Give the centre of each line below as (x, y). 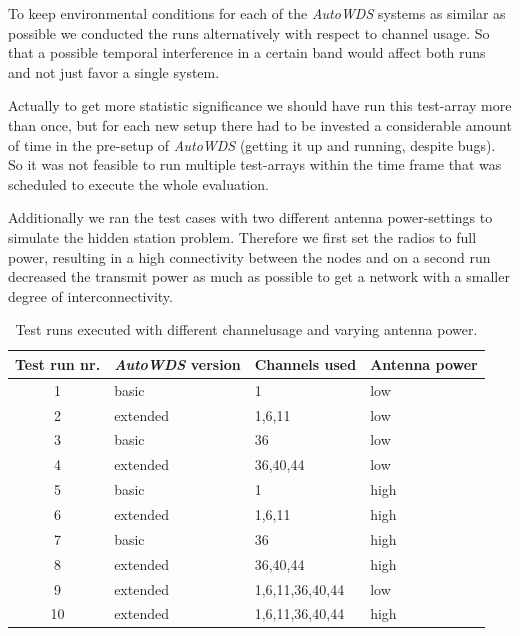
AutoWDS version (177, 363)
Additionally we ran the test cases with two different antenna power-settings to (250, 217)
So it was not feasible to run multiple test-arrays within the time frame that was (255, 164)
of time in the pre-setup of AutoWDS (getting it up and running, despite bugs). (252, 144)
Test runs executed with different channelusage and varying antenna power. (246, 329)
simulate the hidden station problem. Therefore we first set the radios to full (242, 236)
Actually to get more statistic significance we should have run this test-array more (260, 105)
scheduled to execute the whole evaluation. (139, 183)
